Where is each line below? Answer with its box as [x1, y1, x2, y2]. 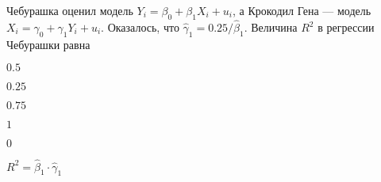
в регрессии [317, 19, 375, 36]
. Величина [244, 19, 298, 36]
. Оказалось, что [101, 19, 179, 36]
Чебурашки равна [6, 36, 90, 52]
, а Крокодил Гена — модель [232, 2, 371, 18]
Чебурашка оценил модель [6, 2, 133, 18]
